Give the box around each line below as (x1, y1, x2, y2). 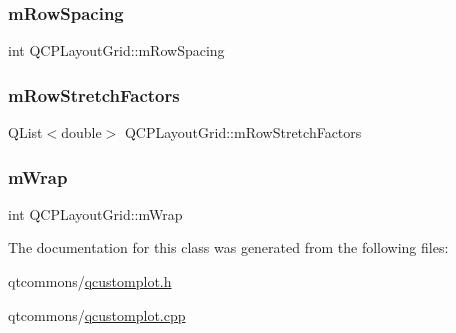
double (61, 122, 102, 143)
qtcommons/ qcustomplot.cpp (8, 304, 186, 325)
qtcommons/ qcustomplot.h (8, 271, 172, 292)
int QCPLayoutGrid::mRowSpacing (8, 40, 225, 61)
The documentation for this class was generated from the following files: (8, 237, 449, 258)
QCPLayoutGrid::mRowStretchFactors (124, 122, 362, 143)
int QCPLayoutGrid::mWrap (8, 203, 183, 224)
